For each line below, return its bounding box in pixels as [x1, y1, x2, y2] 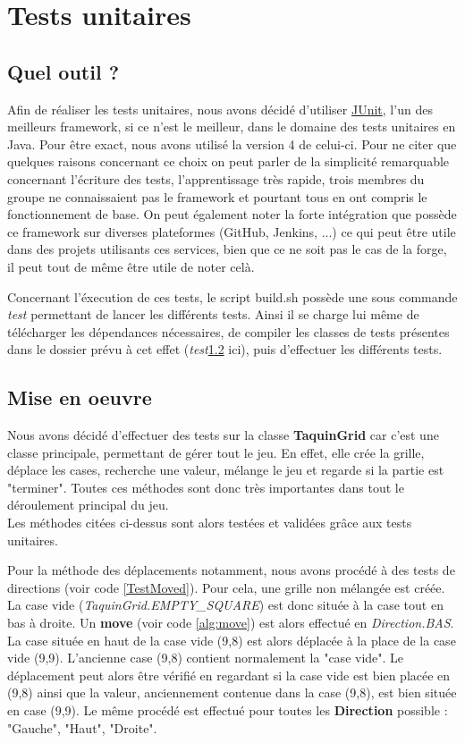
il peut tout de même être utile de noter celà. [7, 257, 255, 275]
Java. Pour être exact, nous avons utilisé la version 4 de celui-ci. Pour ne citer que [7, 134, 457, 153]
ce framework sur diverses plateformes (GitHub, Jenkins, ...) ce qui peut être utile [7, 222, 456, 241]
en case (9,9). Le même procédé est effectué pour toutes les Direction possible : [7, 701, 448, 719]
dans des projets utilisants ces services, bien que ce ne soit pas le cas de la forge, [7, 240, 447, 258]
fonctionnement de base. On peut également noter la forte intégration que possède [7, 205, 457, 224]
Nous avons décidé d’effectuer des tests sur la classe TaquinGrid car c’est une [7, 426, 439, 444]
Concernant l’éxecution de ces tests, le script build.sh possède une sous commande [7, 287, 458, 306]
